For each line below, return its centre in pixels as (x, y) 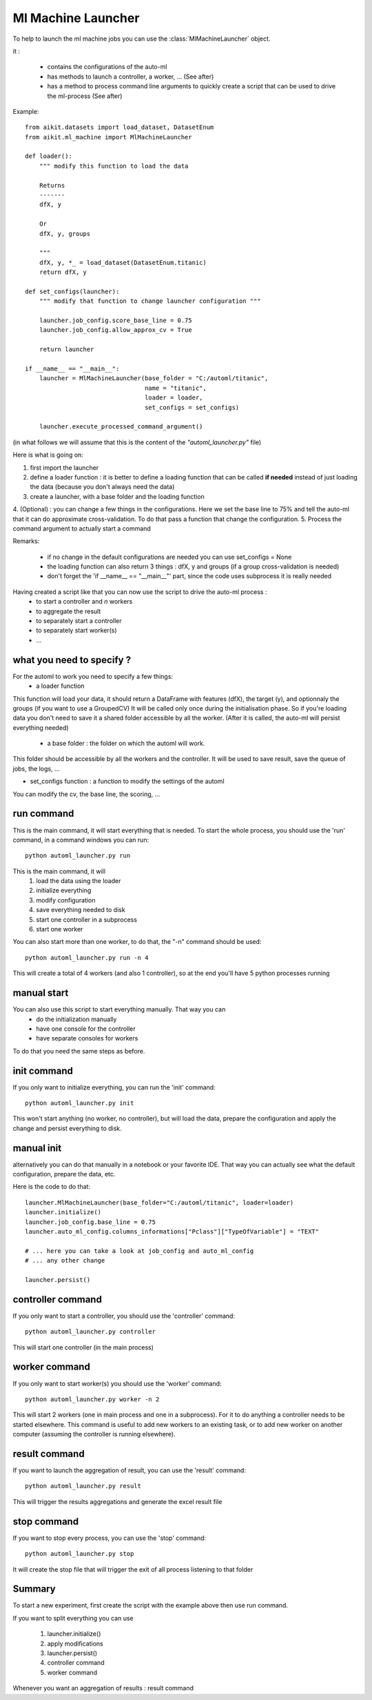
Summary (34, 1589)
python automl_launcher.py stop (80, 1554)
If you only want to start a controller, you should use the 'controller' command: (124, 1316)
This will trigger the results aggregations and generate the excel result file (117, 1501)
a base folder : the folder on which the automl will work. (126, 743)
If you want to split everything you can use (73, 1618)
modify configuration (66, 900)
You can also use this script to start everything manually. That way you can (119, 1009)
